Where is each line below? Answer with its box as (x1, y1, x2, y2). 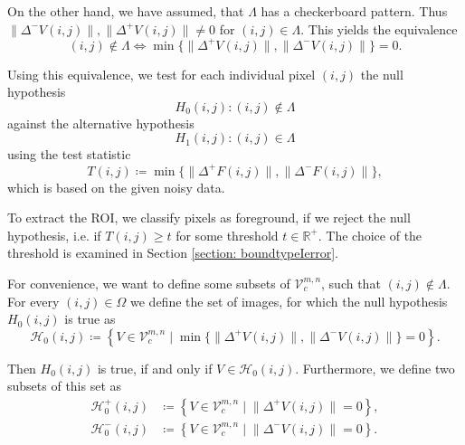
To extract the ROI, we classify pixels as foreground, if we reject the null (7, 208, 411, 227)
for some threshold (176, 225, 279, 244)
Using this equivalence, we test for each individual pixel (7, 64, 316, 83)
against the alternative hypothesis (7, 113, 195, 132)
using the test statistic (7, 145, 131, 164)
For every (7, 291, 60, 310)
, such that (321, 273, 381, 292)
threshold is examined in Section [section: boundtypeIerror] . (7, 243, 339, 262)
